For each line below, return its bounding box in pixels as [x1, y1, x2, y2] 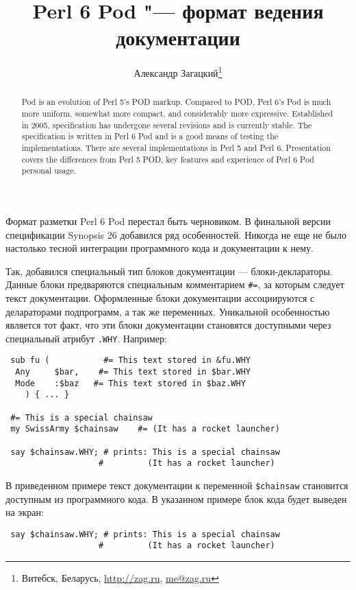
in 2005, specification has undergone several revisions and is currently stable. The [21, 119, 312, 130]
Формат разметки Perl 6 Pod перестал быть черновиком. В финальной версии [5, 213, 331, 228]
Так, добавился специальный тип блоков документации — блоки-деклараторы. [5, 263, 333, 278]
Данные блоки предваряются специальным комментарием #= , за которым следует [5, 277, 344, 292]
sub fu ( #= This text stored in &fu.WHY [10, 355, 251, 366]
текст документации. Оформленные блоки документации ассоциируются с [5, 290, 315, 305]
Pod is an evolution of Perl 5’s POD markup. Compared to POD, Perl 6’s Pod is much [21, 96, 331, 108]
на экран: [5, 505, 44, 519]
